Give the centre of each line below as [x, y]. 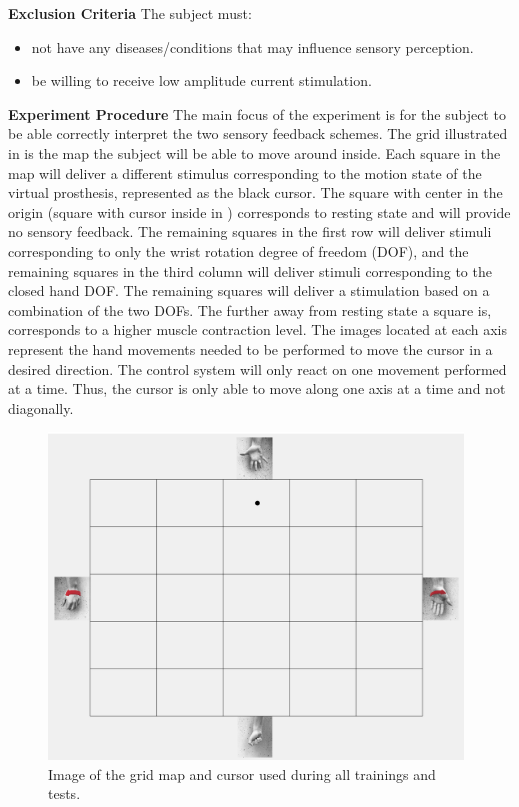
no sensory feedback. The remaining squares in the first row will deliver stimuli [250, 231]
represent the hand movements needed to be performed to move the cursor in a [250, 348]
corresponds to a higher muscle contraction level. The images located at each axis [258, 329]
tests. [64, 793]
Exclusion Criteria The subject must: [130, 13]
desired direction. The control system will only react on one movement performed [257, 368]
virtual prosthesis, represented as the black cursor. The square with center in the [255, 192]
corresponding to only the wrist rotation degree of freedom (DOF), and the [238, 250]
